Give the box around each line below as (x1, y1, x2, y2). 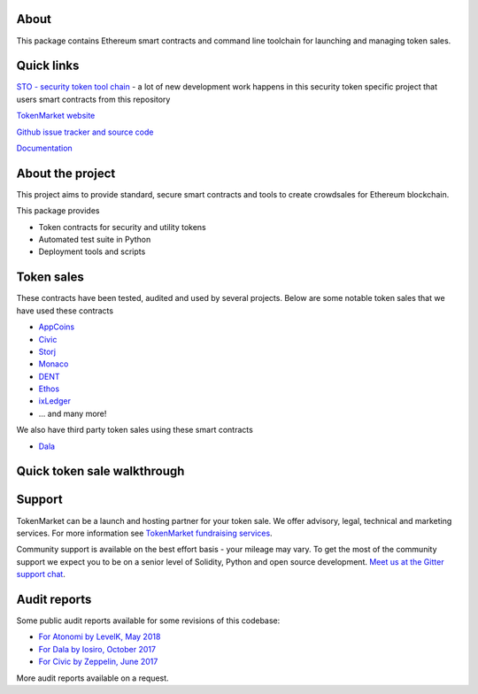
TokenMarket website (16, 111, 96, 121)
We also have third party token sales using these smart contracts (16, 425, 254, 436)
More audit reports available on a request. (16, 673, 169, 683)
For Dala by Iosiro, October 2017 (38, 644, 157, 654)
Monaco (38, 359, 69, 369)
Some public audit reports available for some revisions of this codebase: (16, 615, 281, 626)
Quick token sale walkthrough (16, 464, 185, 479)
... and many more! (38, 408, 107, 419)
